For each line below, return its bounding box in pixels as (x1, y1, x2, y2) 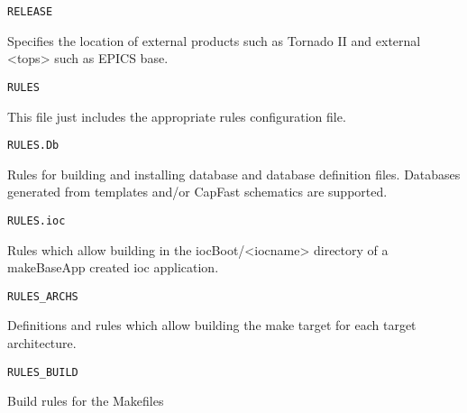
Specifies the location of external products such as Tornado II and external (7, 31, 421, 50)
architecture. (7, 334, 77, 353)
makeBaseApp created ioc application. (7, 258, 219, 277)
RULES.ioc (7, 214, 66, 227)
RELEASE (7, 5, 53, 18)
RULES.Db (7, 139, 60, 152)
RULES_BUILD (7, 365, 78, 379)
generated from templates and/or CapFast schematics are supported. (7, 182, 388, 201)
